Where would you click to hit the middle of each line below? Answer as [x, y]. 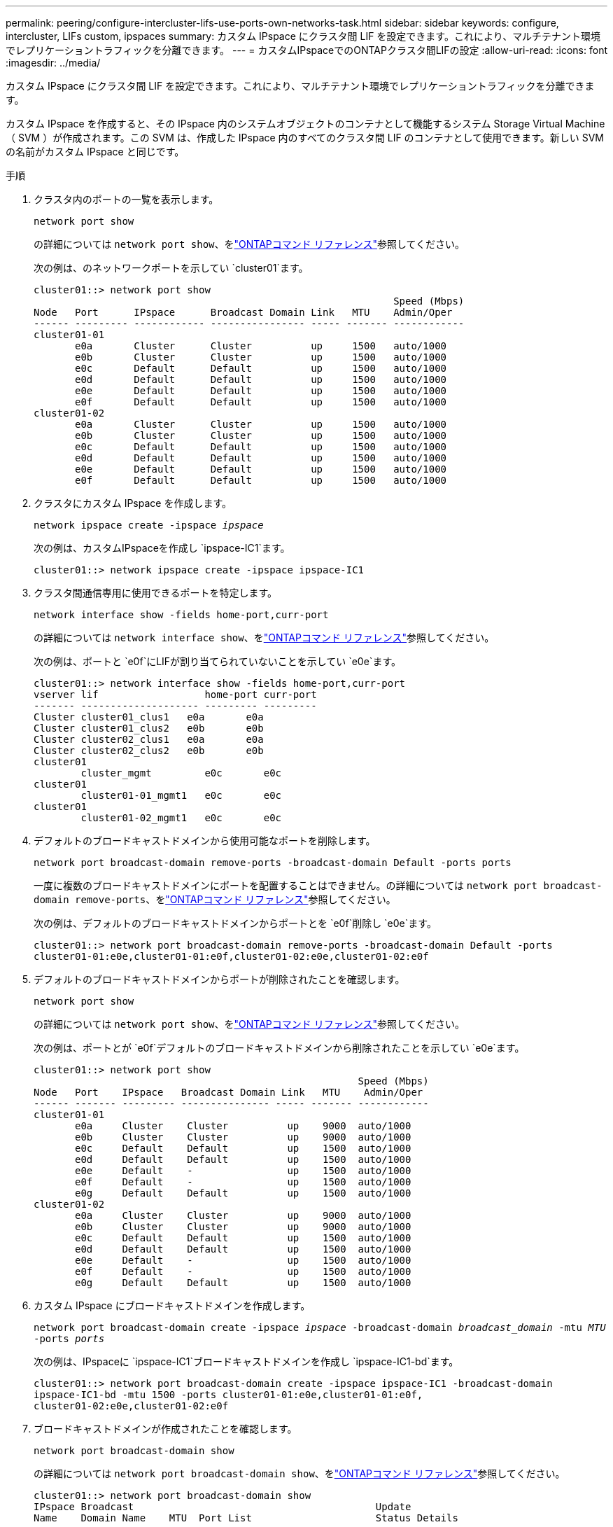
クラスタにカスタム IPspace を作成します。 [133, 503]
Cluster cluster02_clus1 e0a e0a [149, 739]
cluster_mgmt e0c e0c [181, 773]
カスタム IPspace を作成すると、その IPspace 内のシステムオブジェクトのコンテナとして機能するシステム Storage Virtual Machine [305, 124]
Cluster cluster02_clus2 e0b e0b [149, 751]
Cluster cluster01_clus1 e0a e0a [149, 717]
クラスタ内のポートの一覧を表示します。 [126, 199]
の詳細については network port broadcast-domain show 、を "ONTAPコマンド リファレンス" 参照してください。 [300, 1473]
